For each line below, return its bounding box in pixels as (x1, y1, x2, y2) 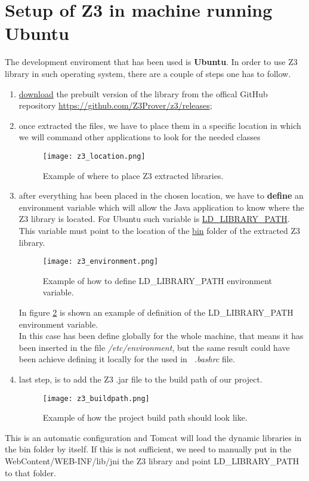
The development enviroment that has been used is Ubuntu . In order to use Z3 (5, 55, 298, 68)
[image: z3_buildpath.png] (42, 394, 150, 403)
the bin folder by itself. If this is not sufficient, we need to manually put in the (5, 443, 292, 455)
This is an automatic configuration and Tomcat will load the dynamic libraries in (5, 431, 302, 443)
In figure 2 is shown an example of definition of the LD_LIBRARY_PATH (18, 306, 293, 318)
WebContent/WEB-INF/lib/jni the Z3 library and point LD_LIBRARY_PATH (5, 454, 299, 467)
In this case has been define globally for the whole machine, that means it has (18, 329, 304, 342)
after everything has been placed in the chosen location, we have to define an (18, 189, 304, 202)
